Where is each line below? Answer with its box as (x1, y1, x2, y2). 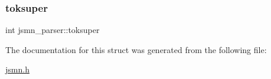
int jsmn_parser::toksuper (5, 24, 100, 36)
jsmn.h (5, 63, 30, 75)
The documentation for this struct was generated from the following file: (5, 43, 267, 55)
